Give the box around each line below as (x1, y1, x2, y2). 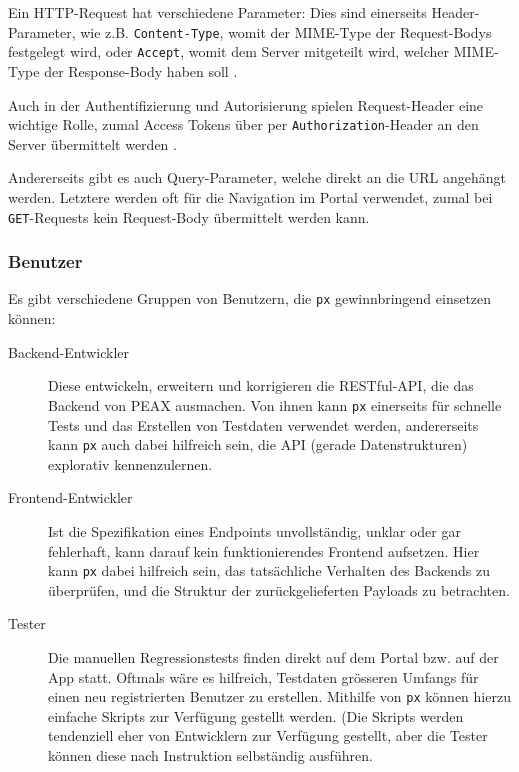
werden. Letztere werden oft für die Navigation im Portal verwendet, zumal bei (8, 186, 493, 207)
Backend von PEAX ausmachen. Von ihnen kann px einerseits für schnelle (48, 394, 502, 415)
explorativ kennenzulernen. (48, 453, 213, 474)
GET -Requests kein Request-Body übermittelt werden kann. (8, 206, 370, 227)
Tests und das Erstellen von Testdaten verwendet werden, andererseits (48, 414, 479, 435)
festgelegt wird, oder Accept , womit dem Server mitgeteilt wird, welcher (8, 41, 450, 62)
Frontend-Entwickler (8, 487, 133, 508)
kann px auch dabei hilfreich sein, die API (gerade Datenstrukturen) (48, 434, 468, 455)
